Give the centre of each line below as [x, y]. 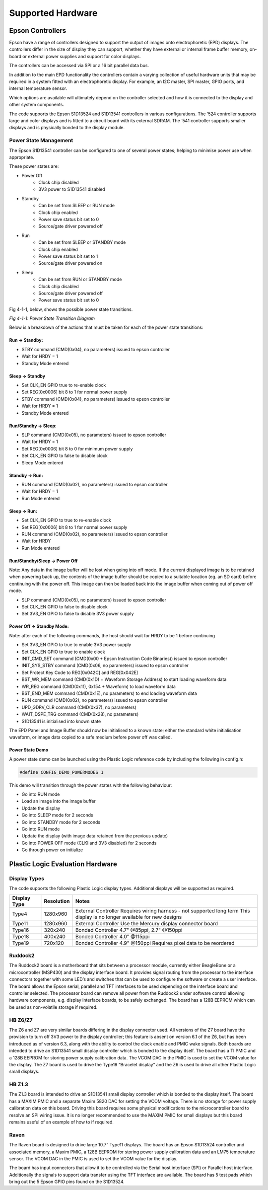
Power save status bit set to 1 [68, 256]
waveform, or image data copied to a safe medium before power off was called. [91, 737]
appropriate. [22, 157]
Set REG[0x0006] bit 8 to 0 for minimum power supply [77, 448]
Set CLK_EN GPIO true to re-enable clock [64, 385]
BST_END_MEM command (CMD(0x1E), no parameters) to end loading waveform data [109, 693]
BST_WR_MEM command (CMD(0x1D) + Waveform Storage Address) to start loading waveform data [124, 679]
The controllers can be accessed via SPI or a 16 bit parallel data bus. [79, 66]
